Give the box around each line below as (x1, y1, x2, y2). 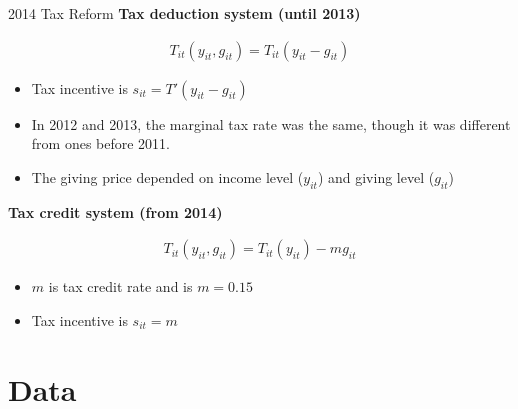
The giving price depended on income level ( (31, 166, 304, 187)
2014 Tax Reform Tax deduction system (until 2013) (8, 3, 361, 23)
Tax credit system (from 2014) (8, 201, 223, 222)
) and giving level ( (317, 166, 435, 187)
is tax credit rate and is (48, 276, 193, 297)
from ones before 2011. (31, 133, 171, 154)
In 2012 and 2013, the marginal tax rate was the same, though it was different (31, 113, 511, 134)
